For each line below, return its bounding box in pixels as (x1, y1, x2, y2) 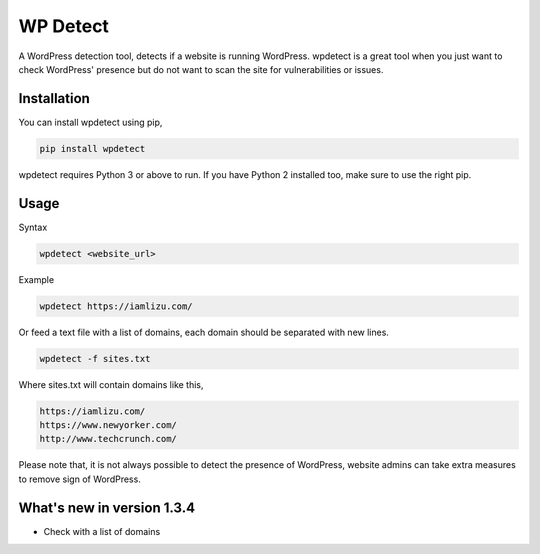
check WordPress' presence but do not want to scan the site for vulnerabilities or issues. (18, 63, 384, 75)
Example (18, 273, 55, 285)
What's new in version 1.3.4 (18, 499, 195, 516)
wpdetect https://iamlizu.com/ (39, 300, 194, 312)
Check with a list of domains (43, 525, 161, 537)
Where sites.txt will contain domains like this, (18, 378, 204, 390)
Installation (18, 90, 90, 107)
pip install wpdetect (39, 143, 146, 154)
